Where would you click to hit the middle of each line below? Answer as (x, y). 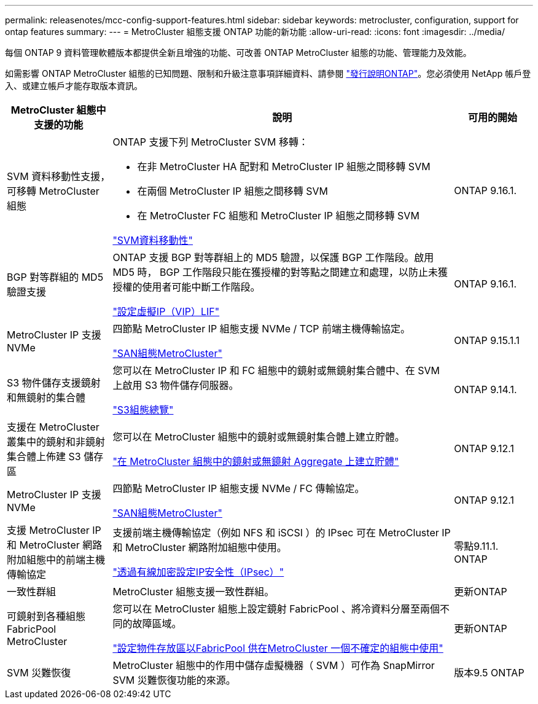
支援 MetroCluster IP (54, 530)
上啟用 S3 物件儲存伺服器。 (176, 385)
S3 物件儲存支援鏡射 (54, 383)
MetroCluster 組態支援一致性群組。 (193, 592)
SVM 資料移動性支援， (59, 176)
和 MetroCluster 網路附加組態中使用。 (200, 547)
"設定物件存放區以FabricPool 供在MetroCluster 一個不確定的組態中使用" (278, 648)
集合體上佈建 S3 (44, 456)
